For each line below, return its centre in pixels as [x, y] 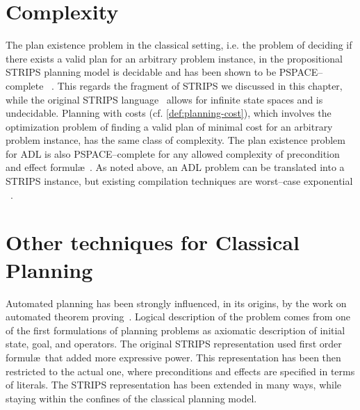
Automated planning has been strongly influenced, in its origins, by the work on [176, 303]
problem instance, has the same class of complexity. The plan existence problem [175, 140]
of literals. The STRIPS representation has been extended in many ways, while [174, 385]
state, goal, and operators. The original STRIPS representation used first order [174, 344]
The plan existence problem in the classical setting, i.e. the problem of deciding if [179, 45]
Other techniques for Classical [153, 242]
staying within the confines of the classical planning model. [131, 398]
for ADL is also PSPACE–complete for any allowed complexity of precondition [173, 153]
